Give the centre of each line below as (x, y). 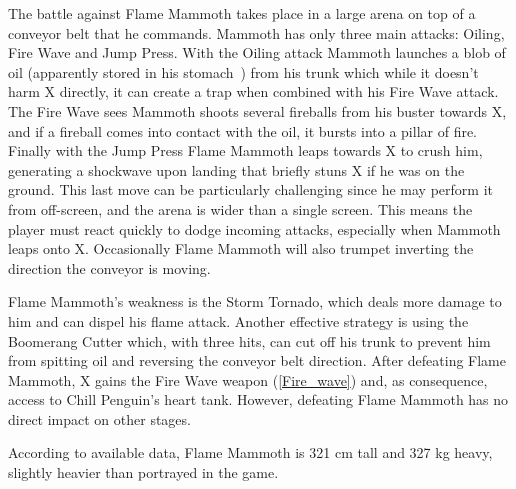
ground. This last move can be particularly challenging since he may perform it (250, 189)
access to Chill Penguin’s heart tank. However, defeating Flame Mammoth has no (258, 399)
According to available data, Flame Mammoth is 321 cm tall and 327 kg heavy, (250, 452)
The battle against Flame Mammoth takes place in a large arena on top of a (242, 13)
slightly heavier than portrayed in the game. (143, 472)
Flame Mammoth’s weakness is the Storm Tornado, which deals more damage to (255, 301)
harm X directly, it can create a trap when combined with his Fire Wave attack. (253, 91)
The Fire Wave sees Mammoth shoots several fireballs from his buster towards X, (257, 110)
